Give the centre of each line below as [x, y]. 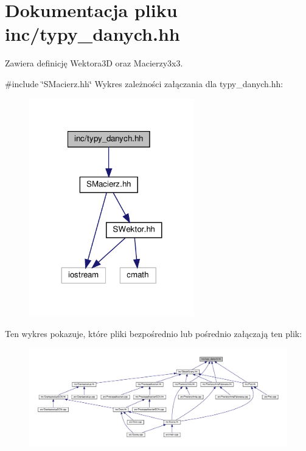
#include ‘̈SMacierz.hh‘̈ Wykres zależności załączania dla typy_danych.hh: [144, 83]
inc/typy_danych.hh [92, 34]
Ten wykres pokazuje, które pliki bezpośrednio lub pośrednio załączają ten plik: [154, 333]
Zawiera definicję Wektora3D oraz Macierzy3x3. [94, 63]
